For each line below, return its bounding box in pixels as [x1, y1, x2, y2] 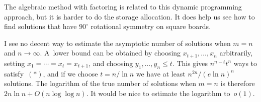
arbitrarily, [219, 47, 253, 58]
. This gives [172, 57, 208, 68]
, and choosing [89, 57, 133, 68]
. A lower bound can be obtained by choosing [40, 47, 181, 58]
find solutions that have [4, 21, 77, 31]
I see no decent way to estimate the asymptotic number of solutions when [4, 37, 231, 48]
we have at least [136, 68, 186, 78]
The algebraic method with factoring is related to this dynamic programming [4, 1, 242, 11]
